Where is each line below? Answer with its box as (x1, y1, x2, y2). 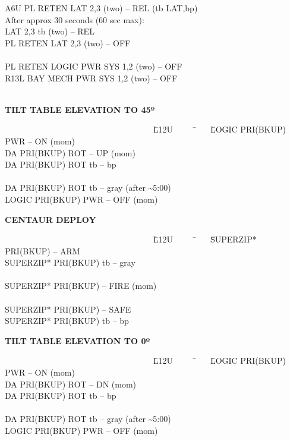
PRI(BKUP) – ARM (5, 244, 80, 257)
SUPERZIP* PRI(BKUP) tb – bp (5, 314, 129, 327)
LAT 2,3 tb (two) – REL (5, 25, 94, 37)
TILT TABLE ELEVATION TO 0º (5, 334, 150, 346)
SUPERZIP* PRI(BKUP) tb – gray (5, 256, 135, 269)
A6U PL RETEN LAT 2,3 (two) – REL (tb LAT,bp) (5, 2, 198, 14)
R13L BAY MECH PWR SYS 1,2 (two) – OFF (5, 71, 178, 84)
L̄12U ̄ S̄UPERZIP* (153, 233, 257, 245)
